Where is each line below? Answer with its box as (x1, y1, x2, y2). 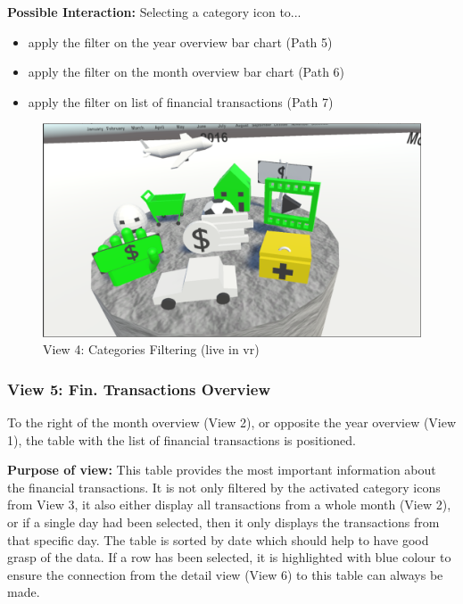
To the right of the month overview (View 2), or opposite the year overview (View (7, 413, 457, 432)
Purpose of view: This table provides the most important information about (7, 460, 436, 479)
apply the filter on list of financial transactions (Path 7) (28, 92, 334, 111)
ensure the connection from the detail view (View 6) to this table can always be (7, 565, 443, 583)
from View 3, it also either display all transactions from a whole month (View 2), (7, 495, 451, 514)
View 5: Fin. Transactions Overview (7, 377, 270, 400)
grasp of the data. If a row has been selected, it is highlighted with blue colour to (7, 548, 451, 567)
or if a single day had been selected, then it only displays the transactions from (7, 513, 440, 532)
